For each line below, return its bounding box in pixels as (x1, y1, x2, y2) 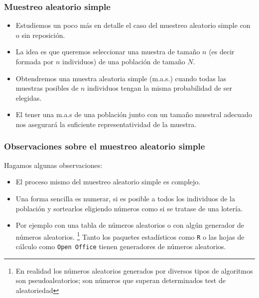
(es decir (209, 46, 235, 57)
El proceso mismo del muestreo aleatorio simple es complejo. (15, 176, 201, 187)
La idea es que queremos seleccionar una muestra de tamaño (15, 46, 200, 57)
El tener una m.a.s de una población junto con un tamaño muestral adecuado (15, 109, 252, 120)
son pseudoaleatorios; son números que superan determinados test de (15, 275, 226, 286)
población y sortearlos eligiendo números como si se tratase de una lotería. (15, 203, 243, 213)
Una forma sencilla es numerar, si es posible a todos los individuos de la (15, 193, 235, 203)
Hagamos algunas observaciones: (4, 159, 103, 170)
